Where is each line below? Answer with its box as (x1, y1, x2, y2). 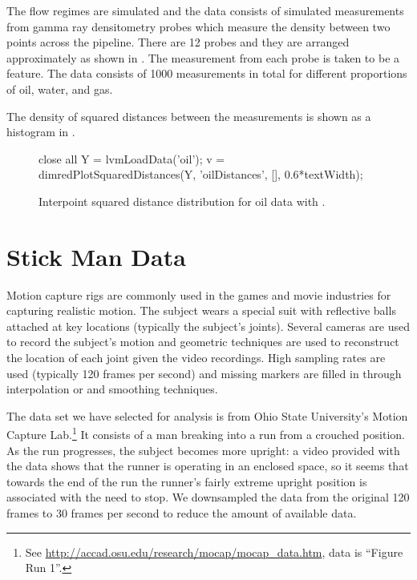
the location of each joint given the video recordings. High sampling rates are (6, 349, 386, 366)
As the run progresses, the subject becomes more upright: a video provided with (6, 441, 400, 458)
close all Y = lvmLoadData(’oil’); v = (38, 150, 225, 167)
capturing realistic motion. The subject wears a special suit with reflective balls (6, 302, 396, 319)
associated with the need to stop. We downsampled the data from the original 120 (6, 489, 410, 505)
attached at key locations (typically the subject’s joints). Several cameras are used (6, 317, 410, 334)
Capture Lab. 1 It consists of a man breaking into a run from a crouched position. (6, 424, 405, 443)
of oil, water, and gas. (6, 80, 113, 97)
